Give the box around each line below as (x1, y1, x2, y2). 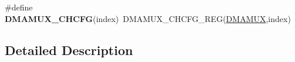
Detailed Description (5, 41, 133, 59)
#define (5, 1, 33, 13)
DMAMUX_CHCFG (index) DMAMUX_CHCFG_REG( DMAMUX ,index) (5, 12, 291, 24)
